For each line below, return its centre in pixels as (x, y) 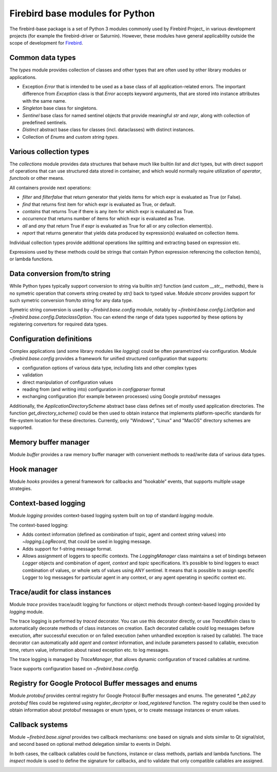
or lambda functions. (31, 259)
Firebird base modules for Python (82, 13)
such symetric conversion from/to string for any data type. (71, 300)
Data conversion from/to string (60, 274)
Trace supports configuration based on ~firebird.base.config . (74, 669)
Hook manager (34, 469)
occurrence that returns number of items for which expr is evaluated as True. (104, 219)
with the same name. (44, 101)
